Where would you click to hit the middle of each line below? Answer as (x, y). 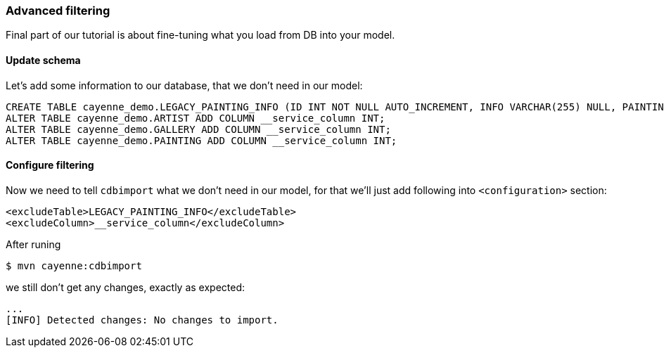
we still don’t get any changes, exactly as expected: (126, 287)
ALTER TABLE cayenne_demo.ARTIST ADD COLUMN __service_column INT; (196, 118)
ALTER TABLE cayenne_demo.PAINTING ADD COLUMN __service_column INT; (202, 140)
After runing (33, 244)
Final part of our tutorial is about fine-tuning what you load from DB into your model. (200, 35)
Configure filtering (50, 165)
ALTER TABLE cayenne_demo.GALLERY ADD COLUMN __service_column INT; (198, 129)
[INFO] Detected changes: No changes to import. (142, 320)
